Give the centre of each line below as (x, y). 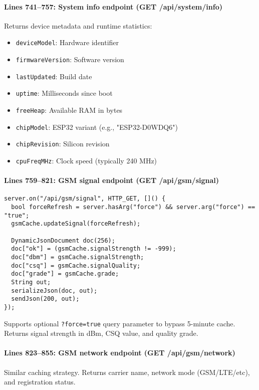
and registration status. (40, 382)
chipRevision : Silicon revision (63, 144)
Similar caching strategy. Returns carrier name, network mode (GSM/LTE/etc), (127, 372)
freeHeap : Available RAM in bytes (69, 110)
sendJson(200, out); (45, 299)
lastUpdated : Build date (54, 76)
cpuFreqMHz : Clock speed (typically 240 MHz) (86, 160)
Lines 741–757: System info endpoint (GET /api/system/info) (113, 6)
